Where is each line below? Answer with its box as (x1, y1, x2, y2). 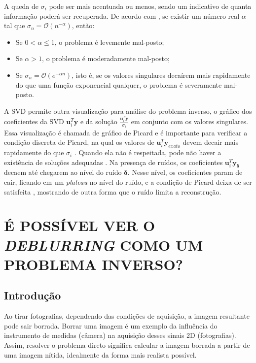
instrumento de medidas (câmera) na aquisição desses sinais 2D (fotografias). (4, 330, 236, 340)
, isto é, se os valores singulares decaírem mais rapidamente (72, 69, 251, 80)
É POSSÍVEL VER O (4, 215, 155, 235)
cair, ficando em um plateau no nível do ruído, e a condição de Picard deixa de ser (4, 177, 252, 187)
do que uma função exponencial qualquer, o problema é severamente (15, 79, 222, 90)
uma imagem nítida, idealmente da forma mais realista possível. (4, 349, 197, 360)
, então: (72, 20, 95, 31)
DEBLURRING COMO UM (4, 234, 203, 255)
